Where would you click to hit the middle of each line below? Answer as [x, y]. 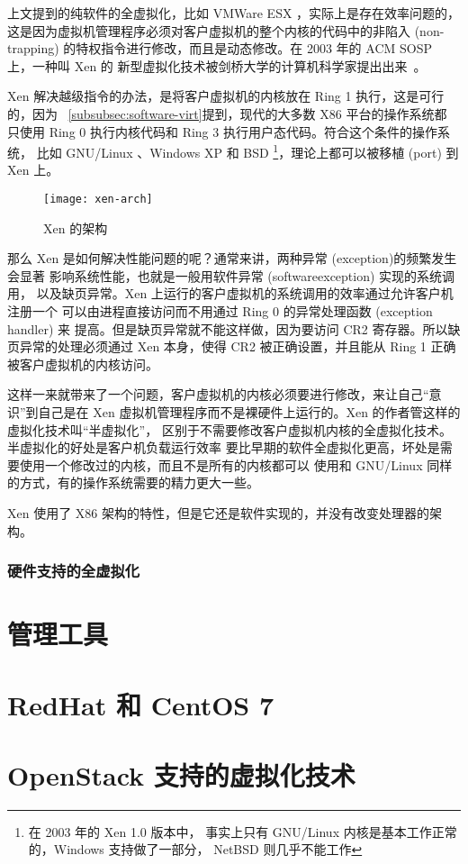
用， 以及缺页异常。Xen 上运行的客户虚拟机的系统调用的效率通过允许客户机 [230, 293]
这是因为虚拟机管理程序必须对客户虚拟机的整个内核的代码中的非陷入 [209, 30]
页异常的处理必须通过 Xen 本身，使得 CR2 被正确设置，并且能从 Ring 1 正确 [232, 346]
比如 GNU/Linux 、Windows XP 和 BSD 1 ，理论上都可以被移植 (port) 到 [247, 151]
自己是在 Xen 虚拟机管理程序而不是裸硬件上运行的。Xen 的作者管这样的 [249, 412]
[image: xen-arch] [98, 199]
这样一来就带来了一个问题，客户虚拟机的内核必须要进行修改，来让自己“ [218, 394]
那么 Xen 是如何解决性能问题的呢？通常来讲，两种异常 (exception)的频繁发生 [232, 258]
